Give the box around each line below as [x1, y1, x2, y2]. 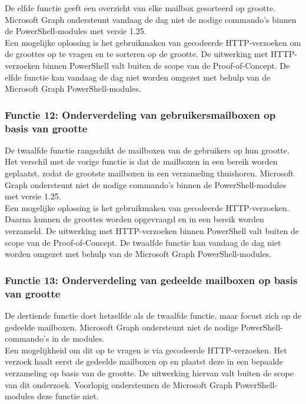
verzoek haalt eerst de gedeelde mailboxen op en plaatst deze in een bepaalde [5, 355, 284, 368]
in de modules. [52, 332, 105, 345]
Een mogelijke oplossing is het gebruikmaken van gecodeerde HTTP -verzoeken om [5, 36, 301, 48]
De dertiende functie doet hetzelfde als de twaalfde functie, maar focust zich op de [5, 309, 302, 321]
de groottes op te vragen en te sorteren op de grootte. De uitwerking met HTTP [5, 48, 295, 60]
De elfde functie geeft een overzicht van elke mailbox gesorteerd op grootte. [5, 2, 276, 14]
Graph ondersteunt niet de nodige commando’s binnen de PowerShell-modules [5, 178, 287, 191]
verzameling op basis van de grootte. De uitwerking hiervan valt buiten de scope [5, 366, 294, 379]
